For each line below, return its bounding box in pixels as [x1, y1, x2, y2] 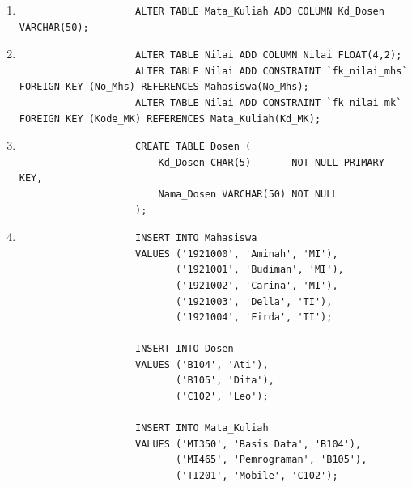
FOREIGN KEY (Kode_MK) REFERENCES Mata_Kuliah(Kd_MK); [19, 112, 321, 125]
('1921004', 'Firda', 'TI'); [176, 311, 333, 324]
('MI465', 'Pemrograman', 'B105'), [176, 454, 367, 466]
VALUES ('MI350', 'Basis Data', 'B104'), [134, 438, 362, 450]
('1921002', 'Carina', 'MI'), [176, 279, 338, 291]
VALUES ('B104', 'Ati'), [134, 358, 269, 371]
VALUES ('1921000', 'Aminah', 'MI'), [134, 248, 338, 260]
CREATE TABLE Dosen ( [134, 141, 252, 153]
